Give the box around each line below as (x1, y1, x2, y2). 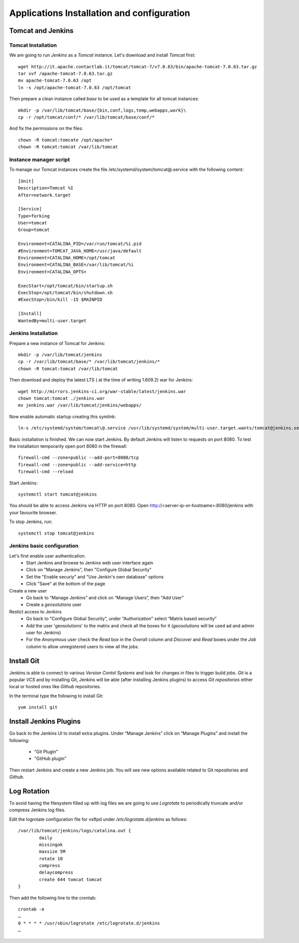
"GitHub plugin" (34, 755, 67, 761)
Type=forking (18, 213, 50, 219)
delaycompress (39, 870, 74, 875)
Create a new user (9, 587, 47, 593)
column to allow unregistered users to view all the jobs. (26, 643, 140, 649)
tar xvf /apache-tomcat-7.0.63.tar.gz (18, 71, 113, 77)
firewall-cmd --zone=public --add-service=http (18, 462, 137, 467)
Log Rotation (9, 787, 50, 795)
